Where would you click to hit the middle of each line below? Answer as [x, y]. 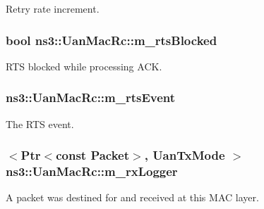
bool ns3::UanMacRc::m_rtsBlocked [112, 40]
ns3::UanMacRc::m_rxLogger [92, 171]
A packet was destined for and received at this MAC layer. [132, 197]
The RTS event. [40, 123]
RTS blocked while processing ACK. [84, 66]
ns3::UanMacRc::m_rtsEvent [91, 97]
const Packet [93, 155]
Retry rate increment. [53, 8]
